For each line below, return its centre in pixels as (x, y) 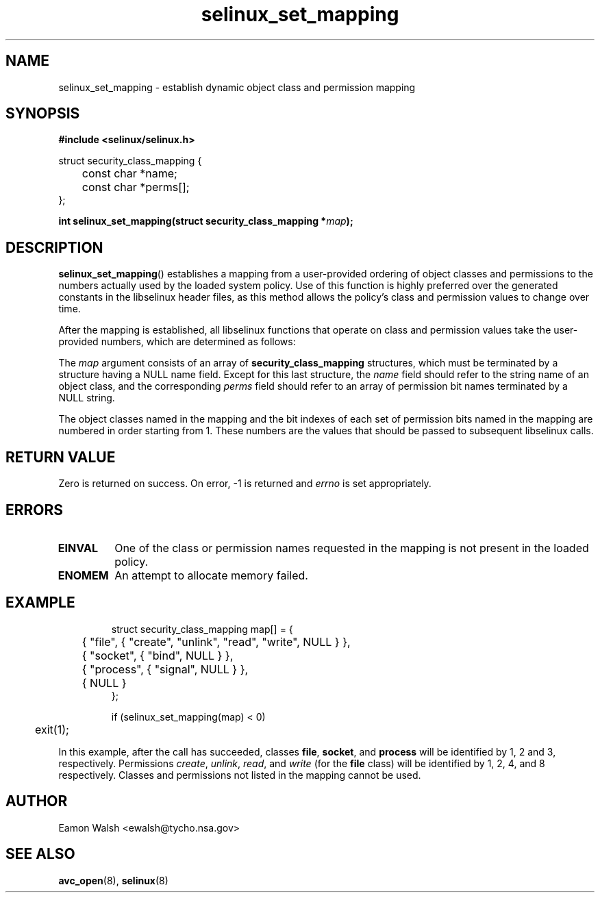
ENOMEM (83, 575)
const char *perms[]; (136, 187)
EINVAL (78, 548)
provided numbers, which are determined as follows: (177, 342)
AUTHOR (37, 801)
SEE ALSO (40, 854)
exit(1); (52, 729)
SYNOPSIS (43, 114)
